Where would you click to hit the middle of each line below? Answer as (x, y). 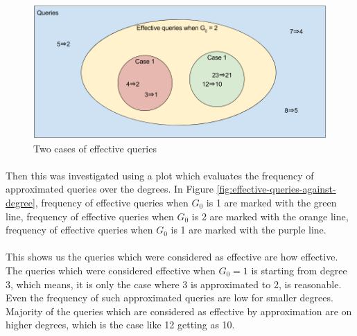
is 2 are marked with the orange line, (270, 216)
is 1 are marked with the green (271, 202)
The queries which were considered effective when (111, 270)
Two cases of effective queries (95, 148)
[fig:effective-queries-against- (276, 189)
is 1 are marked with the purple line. (249, 230)
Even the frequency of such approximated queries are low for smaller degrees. (169, 298)
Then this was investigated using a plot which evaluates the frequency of (160, 175)
